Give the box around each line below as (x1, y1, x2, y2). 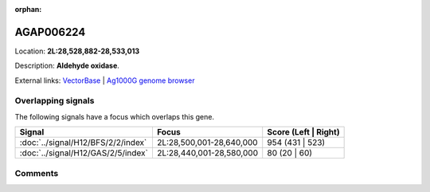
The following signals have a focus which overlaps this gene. (14, 112, 215, 121)
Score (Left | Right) (267, 127, 340, 138)
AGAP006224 (14, 25, 86, 39)
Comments (14, 167, 59, 178)
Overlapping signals (14, 96, 95, 107)
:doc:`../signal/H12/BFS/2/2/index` (19, 137, 147, 148)
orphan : (14, 5, 42, 14)
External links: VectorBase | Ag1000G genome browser (14, 76, 195, 85)
